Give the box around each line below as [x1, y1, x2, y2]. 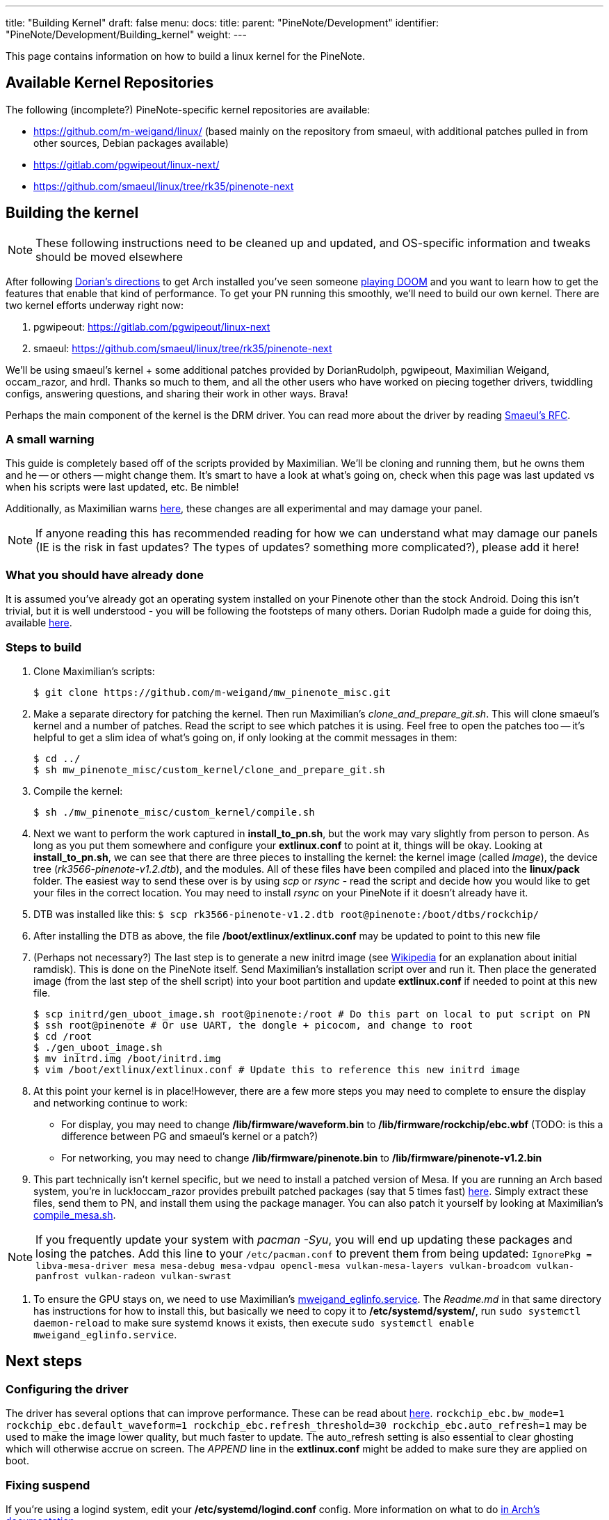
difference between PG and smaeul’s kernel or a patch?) [61, 1130, 318, 1142]
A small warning [6, 432, 95, 447]
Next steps [6, 1352, 82, 1370]
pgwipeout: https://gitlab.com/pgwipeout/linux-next [33, 320, 270, 333]
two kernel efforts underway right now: [6, 299, 184, 311]
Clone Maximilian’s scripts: [33, 665, 155, 677]
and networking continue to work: [33, 1096, 188, 1109]
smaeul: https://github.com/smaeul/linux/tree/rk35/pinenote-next [33, 342, 332, 354]
